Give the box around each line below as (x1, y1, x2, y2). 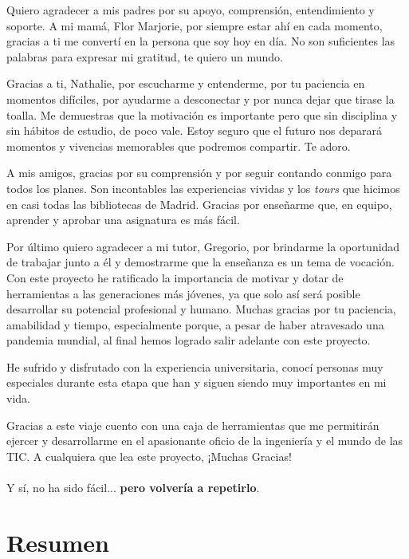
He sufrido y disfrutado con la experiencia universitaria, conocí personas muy (6, 358, 383, 375)
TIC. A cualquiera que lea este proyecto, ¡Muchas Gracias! (6, 447, 292, 464)
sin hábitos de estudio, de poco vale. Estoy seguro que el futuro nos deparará (6, 122, 382, 139)
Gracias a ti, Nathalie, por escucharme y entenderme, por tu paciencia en (6, 75, 365, 92)
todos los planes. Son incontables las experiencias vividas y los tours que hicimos (6, 179, 400, 196)
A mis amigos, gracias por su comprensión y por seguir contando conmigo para (6, 164, 392, 181)
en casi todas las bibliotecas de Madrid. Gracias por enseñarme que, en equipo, (6, 195, 392, 212)
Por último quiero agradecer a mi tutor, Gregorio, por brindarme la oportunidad (6, 238, 400, 254)
